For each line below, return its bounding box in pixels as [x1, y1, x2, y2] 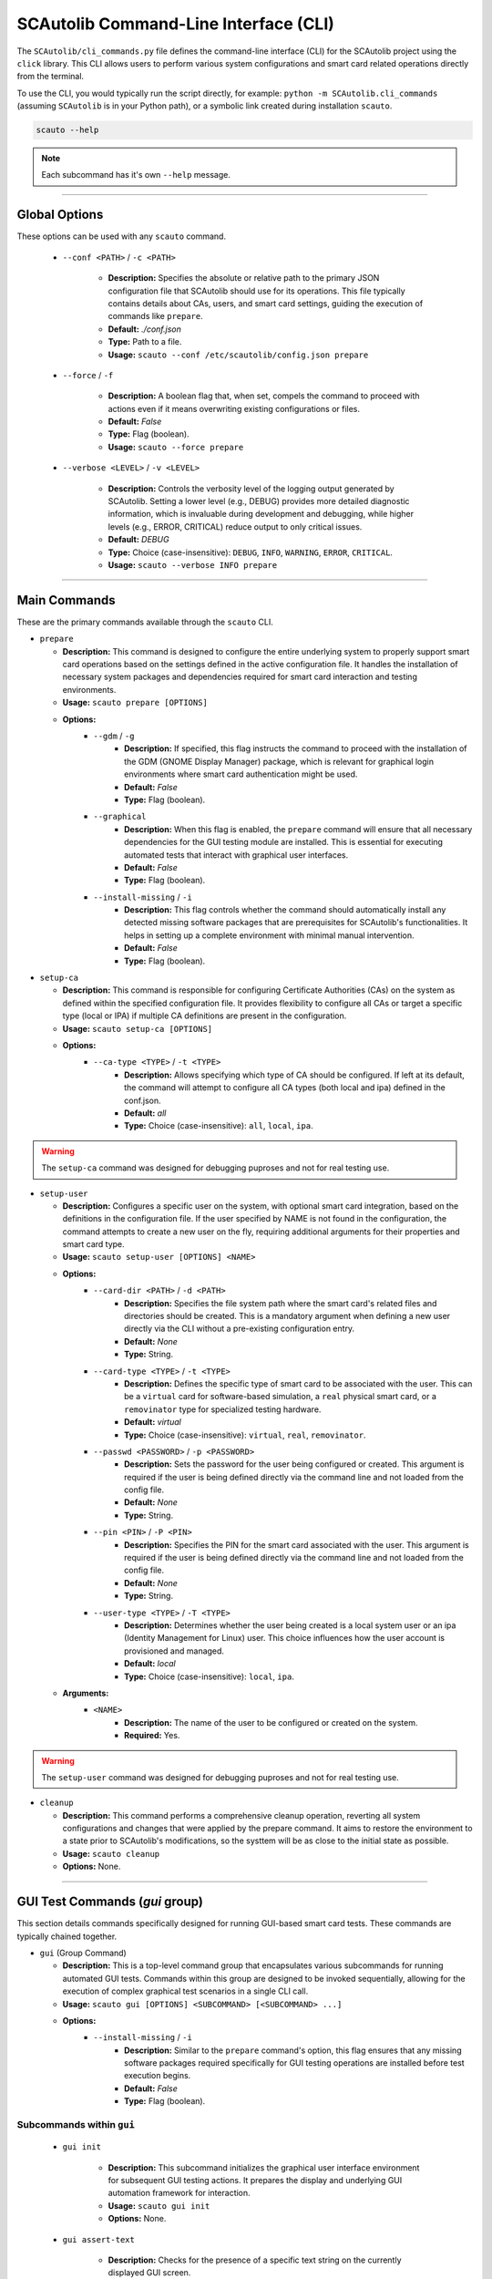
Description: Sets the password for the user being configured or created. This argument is [124, 1459, 465, 1469]
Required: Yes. [124, 1730, 180, 1741]
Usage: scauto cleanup [62, 1848, 160, 1859]
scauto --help [36, 125, 99, 136]
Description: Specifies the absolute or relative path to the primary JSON [108, 273, 380, 284]
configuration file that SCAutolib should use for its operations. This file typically [108, 285, 405, 296]
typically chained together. [16, 1931, 118, 1942]
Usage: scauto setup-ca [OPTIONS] [62, 1023, 213, 1034]
